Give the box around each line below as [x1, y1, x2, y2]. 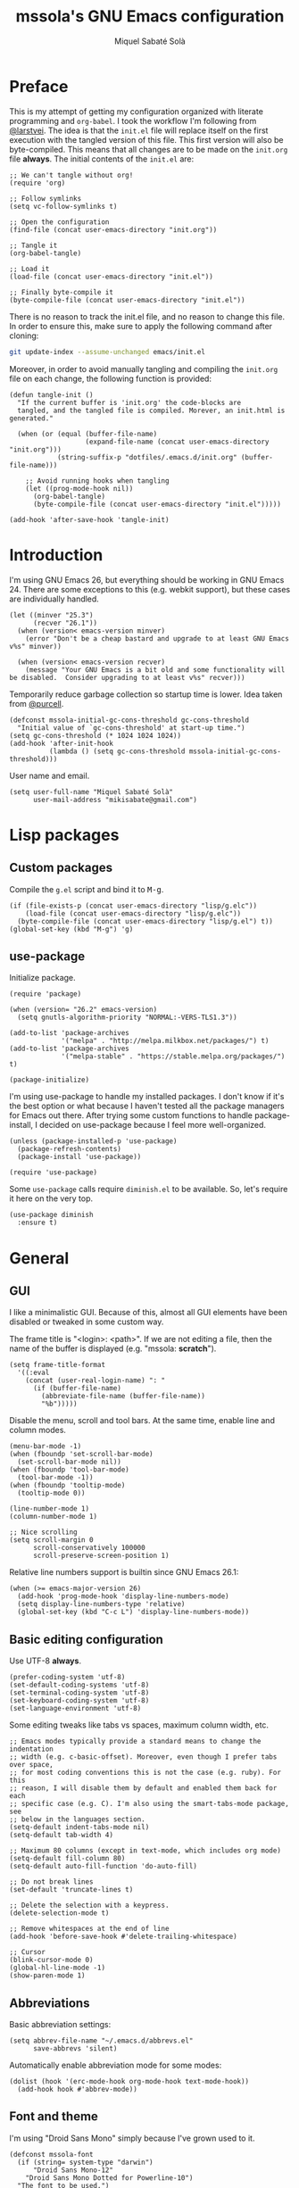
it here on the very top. [9, 1193, 94, 1204]
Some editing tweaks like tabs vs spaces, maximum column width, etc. [9, 1720, 270, 1730]
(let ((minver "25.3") [9, 610, 94, 619]
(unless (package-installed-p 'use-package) [9, 1137, 178, 1146]
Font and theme [9, 2109, 98, 2125]
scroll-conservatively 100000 [32, 1544, 145, 1553]
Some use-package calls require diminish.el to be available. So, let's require [9, 1184, 288, 1195]
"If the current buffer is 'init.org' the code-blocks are [17, 398, 242, 407]
